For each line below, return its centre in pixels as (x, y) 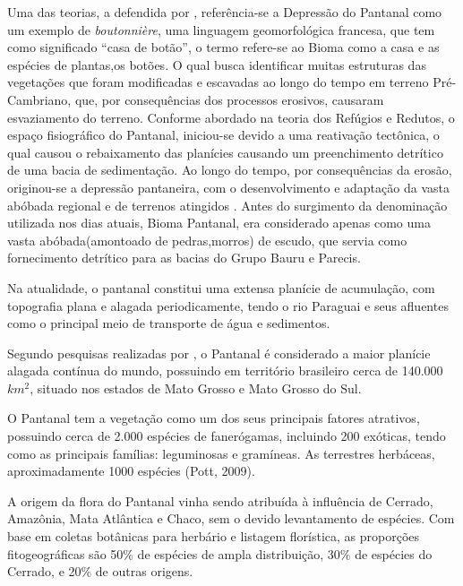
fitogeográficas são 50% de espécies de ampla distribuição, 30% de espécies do (220, 553)
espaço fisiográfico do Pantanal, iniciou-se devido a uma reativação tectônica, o (223, 135)
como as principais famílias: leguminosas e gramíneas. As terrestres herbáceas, (221, 453)
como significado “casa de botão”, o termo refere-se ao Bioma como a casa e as (223, 47)
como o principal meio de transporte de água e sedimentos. (169, 323)
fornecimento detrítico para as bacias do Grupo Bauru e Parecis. (184, 258)
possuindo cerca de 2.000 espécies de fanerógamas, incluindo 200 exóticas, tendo (227, 436)
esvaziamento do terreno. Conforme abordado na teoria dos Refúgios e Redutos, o (231, 117)
